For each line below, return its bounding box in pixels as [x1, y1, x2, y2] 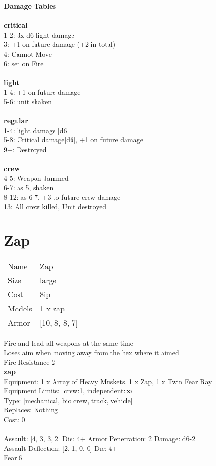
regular [4, 116, 28, 126]
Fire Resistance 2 [4, 357, 55, 367]
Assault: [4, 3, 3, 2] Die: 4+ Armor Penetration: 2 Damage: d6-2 [4, 433, 196, 444]
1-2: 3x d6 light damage [4, 29, 74, 39]
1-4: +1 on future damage [4, 87, 81, 97]
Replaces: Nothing [4, 405, 58, 415]
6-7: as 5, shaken [4, 182, 54, 193]
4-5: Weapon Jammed [4, 173, 69, 183]
